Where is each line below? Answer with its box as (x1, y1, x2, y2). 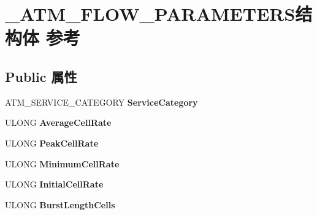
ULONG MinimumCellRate (5, 157, 120, 170)
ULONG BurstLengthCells (5, 198, 115, 211)
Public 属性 (5, 67, 77, 86)
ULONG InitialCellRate (5, 178, 104, 191)
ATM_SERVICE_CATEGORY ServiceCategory (5, 95, 198, 108)
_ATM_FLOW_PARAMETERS (5, 1, 296, 26)
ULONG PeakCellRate (5, 136, 99, 149)
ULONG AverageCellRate (5, 116, 112, 129)
